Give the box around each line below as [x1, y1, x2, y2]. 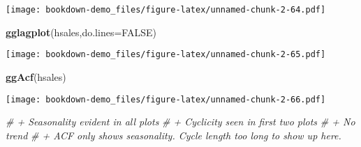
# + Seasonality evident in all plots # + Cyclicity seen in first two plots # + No [6, 114, 355, 129]
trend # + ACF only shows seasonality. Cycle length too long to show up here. [6, 127, 341, 142]
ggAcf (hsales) [6, 69, 66, 84]
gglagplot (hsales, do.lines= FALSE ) [6, 24, 156, 39]
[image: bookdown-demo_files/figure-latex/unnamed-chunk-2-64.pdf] [6, 5, 326, 15]
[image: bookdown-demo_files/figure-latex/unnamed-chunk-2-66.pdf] [6, 94, 326, 105]
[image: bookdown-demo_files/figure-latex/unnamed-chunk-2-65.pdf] [6, 49, 326, 60]
